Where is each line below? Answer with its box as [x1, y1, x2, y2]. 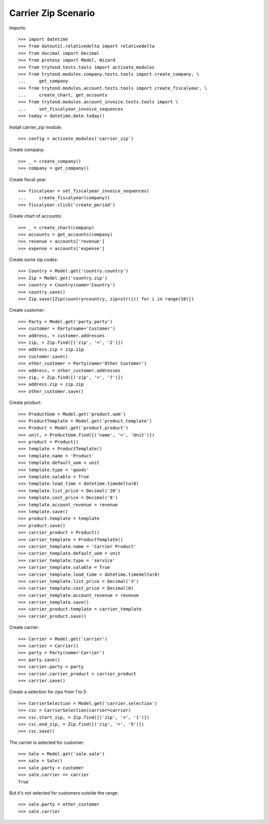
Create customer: [9, 307, 45, 313]
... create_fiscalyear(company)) [18, 195, 111, 201]
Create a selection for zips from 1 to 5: [9, 689, 88, 695]
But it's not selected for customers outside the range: [9, 790, 119, 796]
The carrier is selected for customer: [9, 739, 85, 745]
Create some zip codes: [9, 257, 58, 263]
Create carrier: [9, 624, 39, 630]
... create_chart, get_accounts [18, 92, 108, 98]
